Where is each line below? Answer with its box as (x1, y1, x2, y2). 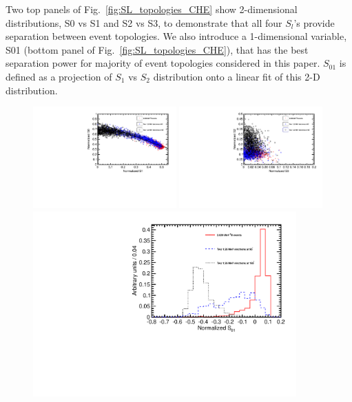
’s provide (293, 15, 335, 30)
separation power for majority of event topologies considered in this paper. (6, 56, 320, 70)
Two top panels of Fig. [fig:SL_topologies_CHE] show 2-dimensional (6, 2, 298, 16)
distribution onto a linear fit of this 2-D (153, 69, 320, 83)
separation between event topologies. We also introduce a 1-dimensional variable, (6, 29, 347, 43)
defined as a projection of (6, 69, 112, 83)
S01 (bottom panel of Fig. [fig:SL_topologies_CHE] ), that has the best (6, 42, 309, 56)
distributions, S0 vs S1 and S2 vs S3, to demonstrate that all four (6, 15, 282, 30)
